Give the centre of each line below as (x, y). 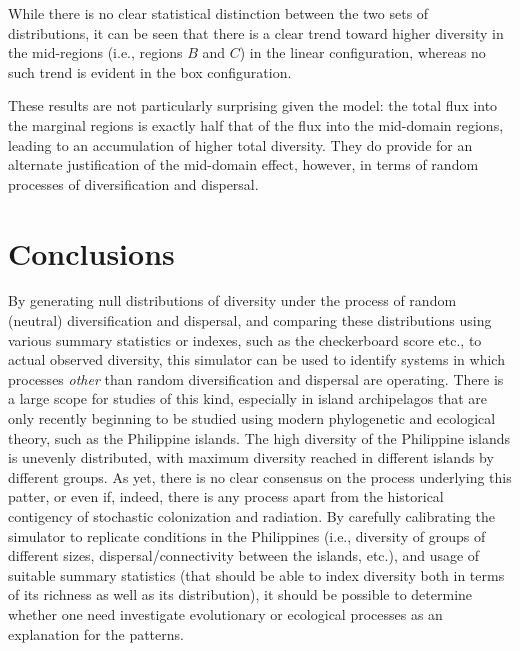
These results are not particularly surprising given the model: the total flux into (253, 105)
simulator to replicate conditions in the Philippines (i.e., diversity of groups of (247, 535)
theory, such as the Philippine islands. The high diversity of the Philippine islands (259, 437)
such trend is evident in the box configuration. (150, 71)
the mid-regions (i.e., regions (95, 52)
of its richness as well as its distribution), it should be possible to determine (240, 594)
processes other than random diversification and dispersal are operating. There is (256, 378)
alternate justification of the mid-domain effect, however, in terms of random (243, 164)
